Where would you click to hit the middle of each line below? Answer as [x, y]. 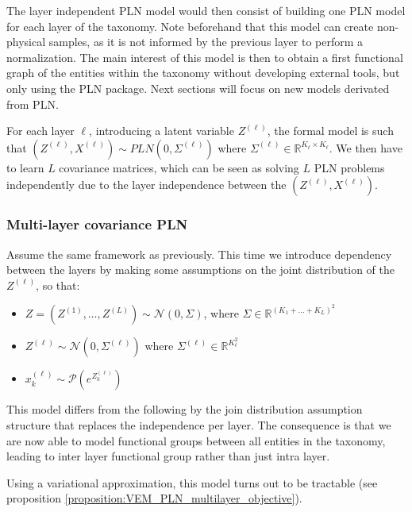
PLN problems [349, 167]
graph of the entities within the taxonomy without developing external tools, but [203, 73]
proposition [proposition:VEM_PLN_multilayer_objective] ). [154, 498]
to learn [25, 167]
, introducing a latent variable [162, 131]
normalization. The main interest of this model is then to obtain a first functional [205, 57]
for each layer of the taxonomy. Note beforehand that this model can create [190, 26]
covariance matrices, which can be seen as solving [179, 167]
